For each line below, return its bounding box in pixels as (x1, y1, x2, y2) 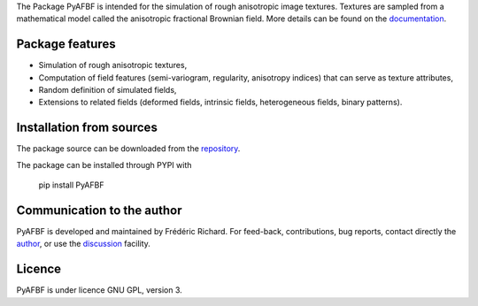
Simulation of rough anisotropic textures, (38, 60, 188, 71)
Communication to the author (16, 203, 182, 218)
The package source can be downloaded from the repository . (16, 143, 241, 154)
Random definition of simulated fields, (38, 85, 177, 96)
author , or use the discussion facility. (16, 239, 150, 249)
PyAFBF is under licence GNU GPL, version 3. (16, 285, 183, 295)
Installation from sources (16, 120, 158, 135)
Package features (16, 36, 116, 52)
